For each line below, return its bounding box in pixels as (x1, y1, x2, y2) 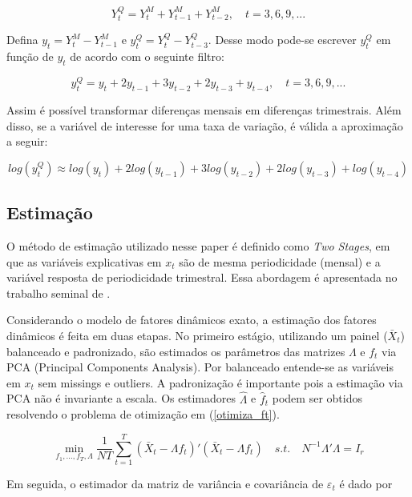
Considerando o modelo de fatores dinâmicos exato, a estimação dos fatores (6, 311, 377, 328)
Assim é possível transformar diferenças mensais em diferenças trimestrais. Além (6, 102, 402, 118)
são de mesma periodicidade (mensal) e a (179, 253, 381, 270)
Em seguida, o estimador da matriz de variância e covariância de (6, 475, 324, 491)
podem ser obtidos (272, 390, 362, 407)
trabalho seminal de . (6, 284, 111, 301)
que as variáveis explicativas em (6, 253, 162, 270)
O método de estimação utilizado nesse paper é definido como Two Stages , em (6, 238, 390, 255)
